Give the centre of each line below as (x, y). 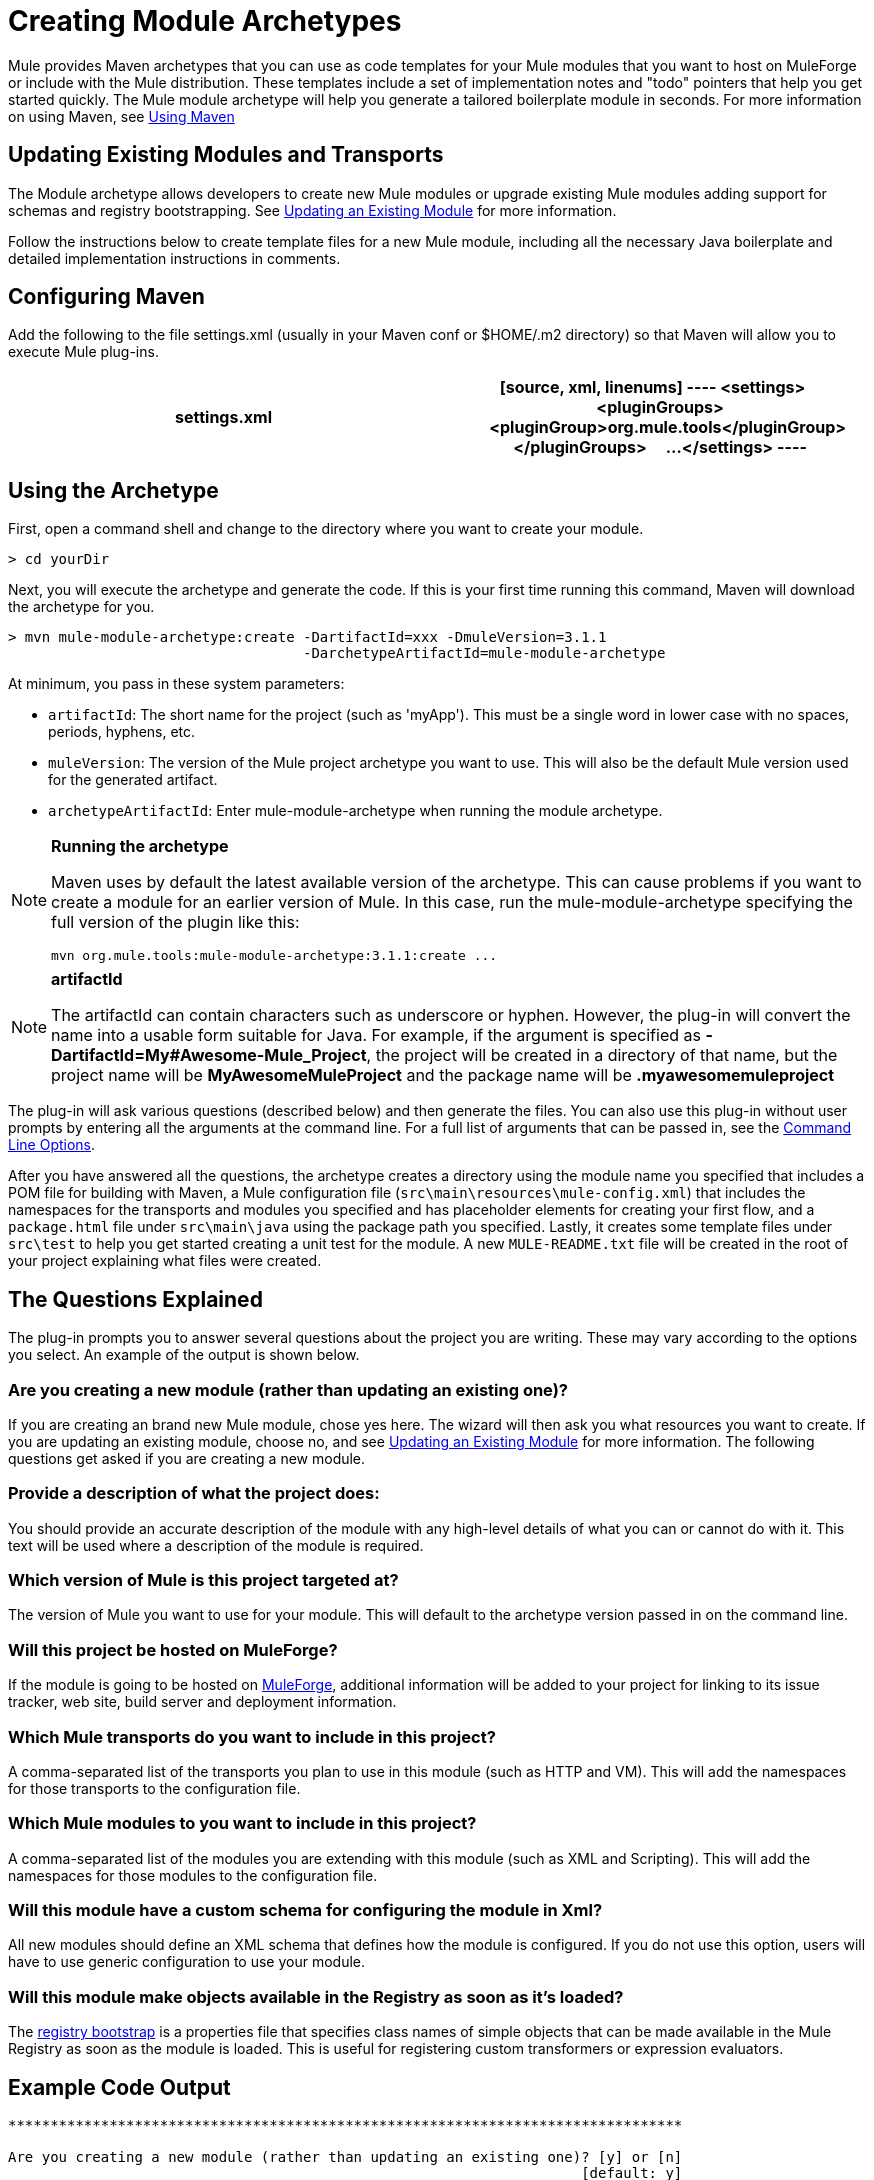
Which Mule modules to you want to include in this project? (242, 1823)
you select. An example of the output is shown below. (184, 1355)
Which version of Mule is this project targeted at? (203, 1580)
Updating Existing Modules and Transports (226, 155)
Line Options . (52, 1145)
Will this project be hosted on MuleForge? (173, 1649)
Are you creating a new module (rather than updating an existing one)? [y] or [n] (345, 2156)
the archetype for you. (81, 607)
